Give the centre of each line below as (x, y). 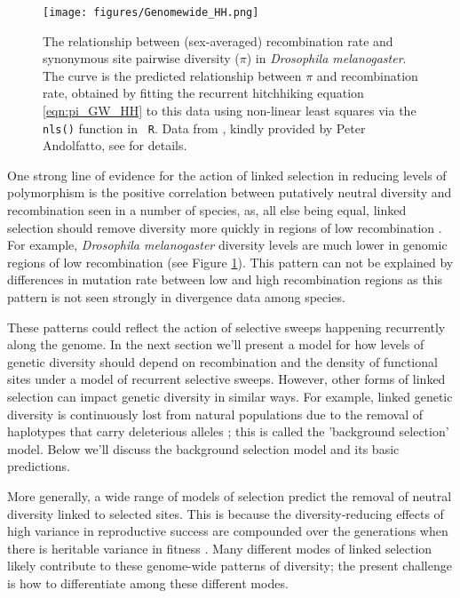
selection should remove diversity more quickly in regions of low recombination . (225, 227)
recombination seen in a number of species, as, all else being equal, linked (207, 210)
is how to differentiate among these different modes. (148, 582)
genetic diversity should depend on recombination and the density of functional (222, 361)
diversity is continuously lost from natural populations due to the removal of (215, 414)
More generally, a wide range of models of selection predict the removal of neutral (230, 495)
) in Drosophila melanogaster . (326, 58)
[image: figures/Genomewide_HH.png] (151, 12)
